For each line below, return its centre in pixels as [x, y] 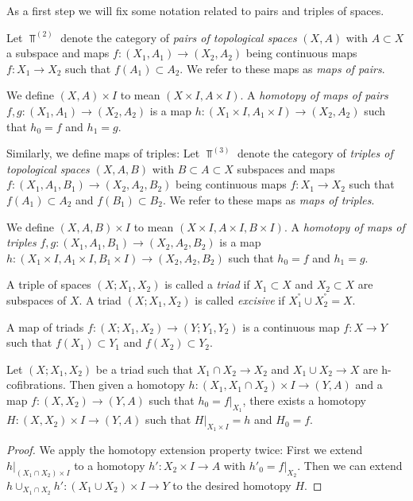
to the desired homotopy [232, 485]
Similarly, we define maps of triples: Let [103, 153]
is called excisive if [240, 299]
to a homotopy [110, 465]
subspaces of [37, 299]
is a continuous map [291, 326]
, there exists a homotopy [304, 400]
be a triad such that [145, 369]
